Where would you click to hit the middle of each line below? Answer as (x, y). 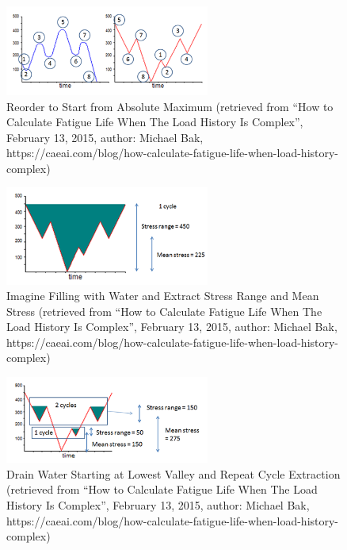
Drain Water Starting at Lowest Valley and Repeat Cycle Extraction (173, 473)
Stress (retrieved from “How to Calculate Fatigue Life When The (164, 311)
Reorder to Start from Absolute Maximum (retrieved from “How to (170, 106)
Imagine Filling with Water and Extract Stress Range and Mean (163, 296)
